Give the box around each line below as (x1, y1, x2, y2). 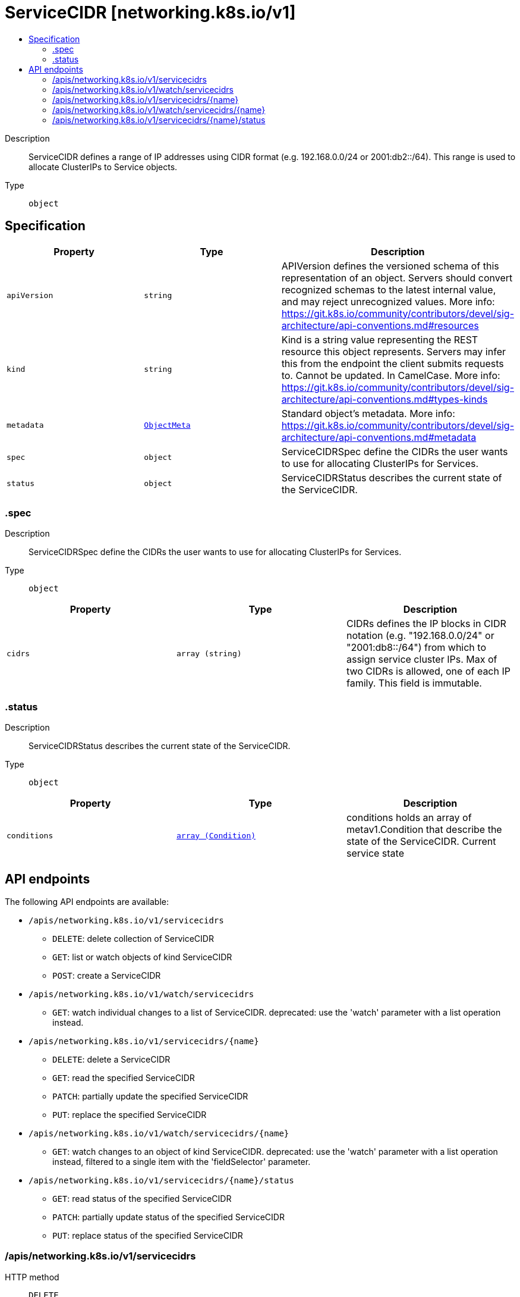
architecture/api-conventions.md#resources (281, 319, 479, 331)
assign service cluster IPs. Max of (346, 653, 497, 666)
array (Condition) (176, 831, 256, 840)
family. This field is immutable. (346, 677, 482, 690)
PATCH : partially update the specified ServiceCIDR (52, 1091, 248, 1101)
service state (346, 847, 404, 860)
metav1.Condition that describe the (346, 823, 502, 836)
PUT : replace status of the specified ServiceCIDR (52, 1230, 243, 1240)
